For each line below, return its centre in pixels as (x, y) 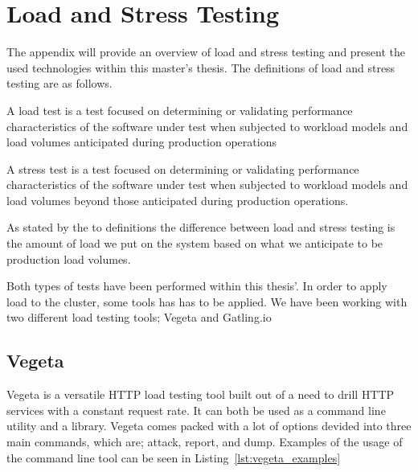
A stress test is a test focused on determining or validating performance (183, 168)
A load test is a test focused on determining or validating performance (180, 110)
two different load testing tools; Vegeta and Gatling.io (139, 317)
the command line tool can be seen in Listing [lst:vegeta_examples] (174, 457)
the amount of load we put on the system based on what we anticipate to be (195, 243)
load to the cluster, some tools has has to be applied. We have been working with (207, 301)
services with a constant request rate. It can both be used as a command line (196, 410)
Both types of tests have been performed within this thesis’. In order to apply (197, 286)
